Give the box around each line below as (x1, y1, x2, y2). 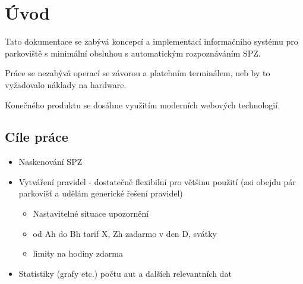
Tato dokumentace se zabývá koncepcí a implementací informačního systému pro (5, 35, 298, 48)
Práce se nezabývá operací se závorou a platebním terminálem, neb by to (5, 67, 270, 79)
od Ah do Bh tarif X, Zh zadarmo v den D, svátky (33, 227, 217, 239)
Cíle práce (5, 127, 68, 146)
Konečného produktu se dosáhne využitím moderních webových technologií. (5, 98, 280, 111)
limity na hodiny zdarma (33, 247, 123, 260)
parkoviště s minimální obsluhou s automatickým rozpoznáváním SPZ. (5, 46, 261, 59)
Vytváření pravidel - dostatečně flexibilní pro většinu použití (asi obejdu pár (18, 175, 296, 188)
